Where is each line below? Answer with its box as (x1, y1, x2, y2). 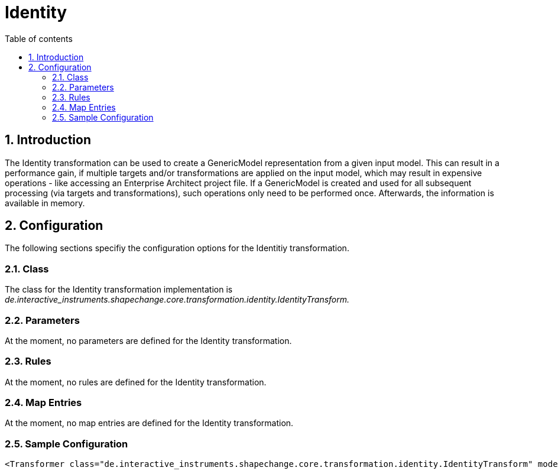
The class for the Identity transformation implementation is (5, 284, 233, 295)
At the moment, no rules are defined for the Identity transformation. (5, 376, 267, 387)
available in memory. (5, 197, 85, 208)
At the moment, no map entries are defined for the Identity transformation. (5, 418, 294, 428)
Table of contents (5, 33, 73, 44)
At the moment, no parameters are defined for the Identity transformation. (5, 335, 292, 346)
